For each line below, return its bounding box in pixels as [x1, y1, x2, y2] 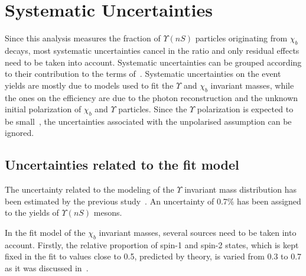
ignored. [5, 126, 34, 139]
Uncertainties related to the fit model [5, 155, 239, 174]
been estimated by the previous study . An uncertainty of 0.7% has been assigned [5, 194, 301, 207]
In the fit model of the [5, 226, 86, 239]
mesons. [93, 206, 122, 219]
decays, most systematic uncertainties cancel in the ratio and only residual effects [5, 44, 300, 56]
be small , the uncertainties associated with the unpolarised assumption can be [5, 115, 292, 127]
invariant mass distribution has [184, 183, 297, 196]
